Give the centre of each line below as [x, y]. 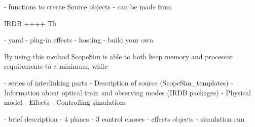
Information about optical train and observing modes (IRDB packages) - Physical [127, 92]
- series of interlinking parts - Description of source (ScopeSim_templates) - [119, 82]
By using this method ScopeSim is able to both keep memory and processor [118, 56]
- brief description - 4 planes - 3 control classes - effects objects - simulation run [124, 118]
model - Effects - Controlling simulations [65, 102]
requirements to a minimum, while [56, 66]
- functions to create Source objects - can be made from [88, 6]
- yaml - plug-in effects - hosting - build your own [79, 40]
